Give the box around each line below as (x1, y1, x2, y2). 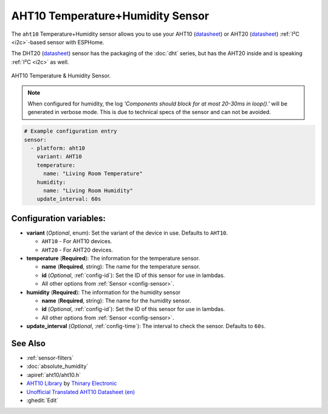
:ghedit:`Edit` (26, 397, 59, 404)
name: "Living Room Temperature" (43, 170, 143, 177)
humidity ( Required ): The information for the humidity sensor (26, 289, 181, 296)
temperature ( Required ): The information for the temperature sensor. (26, 255, 200, 262)
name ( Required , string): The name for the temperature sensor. (41, 263, 200, 270)
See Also (11, 338, 46, 349)
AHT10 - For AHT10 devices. (41, 238, 112, 245)
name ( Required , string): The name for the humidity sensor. (41, 297, 191, 304)
